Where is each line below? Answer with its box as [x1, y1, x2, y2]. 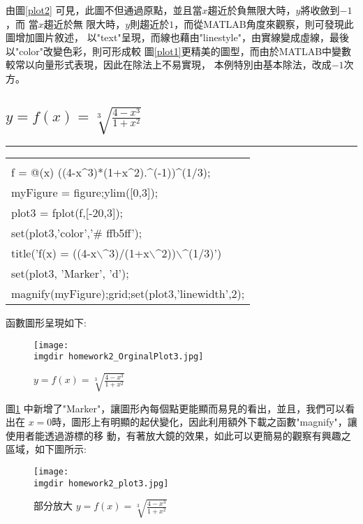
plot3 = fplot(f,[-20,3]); [11, 204, 124, 221]
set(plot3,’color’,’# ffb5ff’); [11, 225, 142, 241]
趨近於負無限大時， [207, 3, 296, 17]
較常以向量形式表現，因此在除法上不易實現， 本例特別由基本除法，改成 [6, 57, 332, 72]
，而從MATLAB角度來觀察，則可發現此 [174, 16, 354, 31]
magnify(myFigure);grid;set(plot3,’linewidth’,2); [11, 285, 245, 302]
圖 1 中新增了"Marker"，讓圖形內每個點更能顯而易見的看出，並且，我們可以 [6, 401, 346, 415]
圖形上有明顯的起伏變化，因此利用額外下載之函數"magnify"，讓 [71, 414, 357, 429]
